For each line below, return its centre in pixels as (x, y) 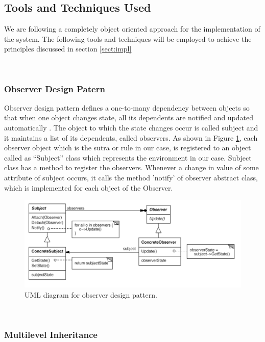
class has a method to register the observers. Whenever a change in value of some (131, 167)
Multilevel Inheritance (51, 334)
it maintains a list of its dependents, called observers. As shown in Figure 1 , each (131, 137)
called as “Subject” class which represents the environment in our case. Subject (128, 157)
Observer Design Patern (55, 88)
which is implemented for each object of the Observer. (89, 187)
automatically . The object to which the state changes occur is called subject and (131, 127)
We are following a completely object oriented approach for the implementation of (132, 29)
